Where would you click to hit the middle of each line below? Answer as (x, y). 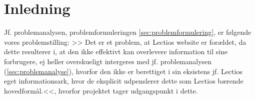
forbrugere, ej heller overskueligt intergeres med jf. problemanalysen (108, 61)
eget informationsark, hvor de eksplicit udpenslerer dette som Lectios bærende (124, 81)
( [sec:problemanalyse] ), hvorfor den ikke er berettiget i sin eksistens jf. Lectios (123, 71)
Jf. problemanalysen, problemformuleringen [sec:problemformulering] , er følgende (128, 32)
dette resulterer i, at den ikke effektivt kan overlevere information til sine (116, 51)
